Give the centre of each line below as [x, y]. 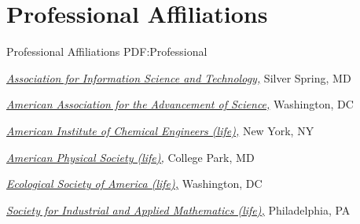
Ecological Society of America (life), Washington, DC [134, 184]
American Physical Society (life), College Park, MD [130, 157]
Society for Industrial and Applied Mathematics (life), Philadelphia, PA [178, 209]
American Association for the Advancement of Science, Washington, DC [180, 104]
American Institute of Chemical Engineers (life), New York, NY [160, 130]
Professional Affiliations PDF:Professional [107, 51]
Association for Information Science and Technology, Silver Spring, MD [179, 77]
